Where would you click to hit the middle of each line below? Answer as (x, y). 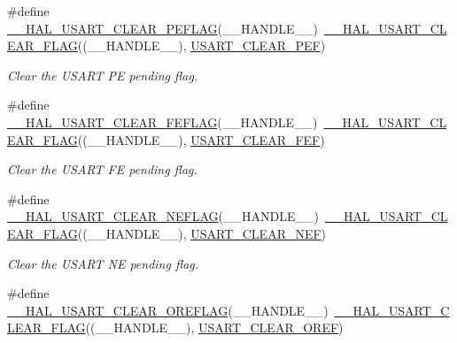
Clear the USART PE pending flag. (103, 75)
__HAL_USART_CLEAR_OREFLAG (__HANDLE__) (168, 310)
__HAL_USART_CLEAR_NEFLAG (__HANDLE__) (163, 216)
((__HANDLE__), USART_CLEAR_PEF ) (201, 46)
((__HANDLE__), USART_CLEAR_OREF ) (214, 328)
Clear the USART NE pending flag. (103, 263)
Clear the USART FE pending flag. (102, 169)
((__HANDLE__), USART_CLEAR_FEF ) (201, 139)
